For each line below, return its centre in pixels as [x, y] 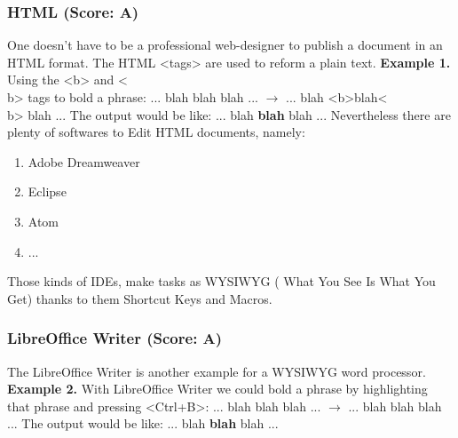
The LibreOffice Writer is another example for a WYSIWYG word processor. [217, 371]
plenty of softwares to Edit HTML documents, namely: [156, 132]
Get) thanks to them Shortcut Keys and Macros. [140, 298]
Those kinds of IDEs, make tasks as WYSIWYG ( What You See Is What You [221, 281]
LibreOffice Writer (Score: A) [115, 338]
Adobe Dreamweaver [84, 161]
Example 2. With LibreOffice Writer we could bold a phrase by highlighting [217, 389]
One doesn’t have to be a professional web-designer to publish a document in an [225, 45]
